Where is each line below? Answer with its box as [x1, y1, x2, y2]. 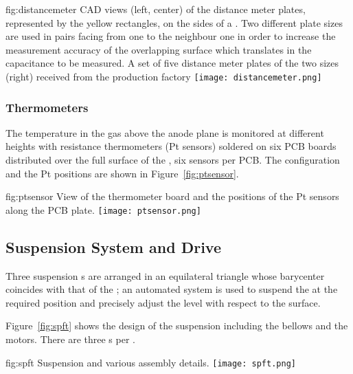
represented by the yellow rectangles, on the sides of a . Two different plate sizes [5, 15, 343, 30]
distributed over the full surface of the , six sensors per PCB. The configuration [5, 153, 340, 167]
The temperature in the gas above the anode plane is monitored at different [5, 125, 324, 140]
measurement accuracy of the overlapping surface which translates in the [5, 42, 312, 56]
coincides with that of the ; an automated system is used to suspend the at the [5, 282, 338, 296]
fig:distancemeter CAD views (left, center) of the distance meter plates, [5, 2, 306, 16]
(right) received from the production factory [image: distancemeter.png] [5, 69, 322, 83]
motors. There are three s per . [5, 332, 135, 346]
